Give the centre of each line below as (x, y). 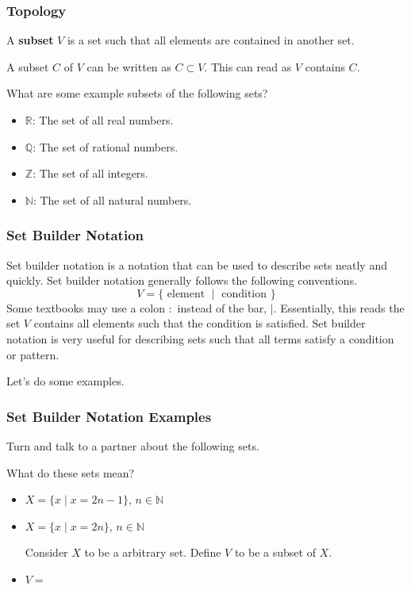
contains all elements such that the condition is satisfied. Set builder (200, 323)
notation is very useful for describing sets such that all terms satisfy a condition (200, 338)
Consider (46, 552)
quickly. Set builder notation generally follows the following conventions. (182, 280)
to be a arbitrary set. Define (153, 552)
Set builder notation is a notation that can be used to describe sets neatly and (197, 264)
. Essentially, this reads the (339, 307)
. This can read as (248, 66)
